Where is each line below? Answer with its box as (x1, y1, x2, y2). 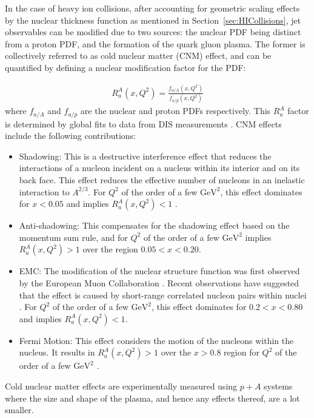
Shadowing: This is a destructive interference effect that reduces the (19, 149, 272, 162)
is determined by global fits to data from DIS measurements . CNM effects (5, 117, 282, 130)
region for (224, 346, 259, 359)
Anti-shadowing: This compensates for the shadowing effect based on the (19, 219, 290, 232)
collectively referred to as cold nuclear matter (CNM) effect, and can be (5, 49, 272, 62)
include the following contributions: (5, 129, 136, 142)
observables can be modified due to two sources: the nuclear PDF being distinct (5, 25, 301, 38)
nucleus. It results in (19, 346, 95, 359)
